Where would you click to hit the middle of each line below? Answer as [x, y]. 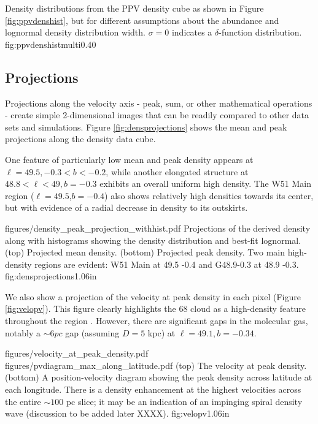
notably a [23, 332]
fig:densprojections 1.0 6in [51, 276]
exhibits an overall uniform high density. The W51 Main [206, 184]
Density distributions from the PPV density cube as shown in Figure [134, 8]
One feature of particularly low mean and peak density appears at [129, 159]
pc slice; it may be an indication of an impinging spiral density [184, 401]
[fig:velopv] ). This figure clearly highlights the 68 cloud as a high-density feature [156, 309]
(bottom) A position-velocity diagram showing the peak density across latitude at [159, 377]
